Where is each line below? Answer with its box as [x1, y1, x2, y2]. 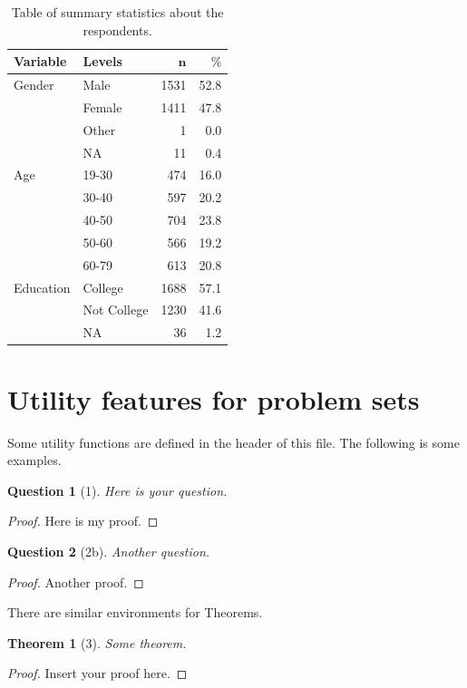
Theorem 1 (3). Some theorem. [7, 633, 187, 652]
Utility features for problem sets [7, 380, 420, 417]
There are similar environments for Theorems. [7, 603, 263, 622]
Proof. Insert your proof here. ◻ [7, 664, 188, 683]
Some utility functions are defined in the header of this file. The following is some [7, 432, 460, 451]
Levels [83, 52, 122, 71]
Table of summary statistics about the [11, 3, 224, 21]
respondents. [83, 20, 152, 39]
